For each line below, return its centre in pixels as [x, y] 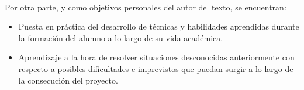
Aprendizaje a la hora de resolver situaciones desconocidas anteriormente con [156, 57]
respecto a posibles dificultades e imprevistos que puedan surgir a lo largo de [156, 68]
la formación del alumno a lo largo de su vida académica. [121, 37]
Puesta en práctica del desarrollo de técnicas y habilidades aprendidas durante [159, 26]
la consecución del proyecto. [68, 80]
